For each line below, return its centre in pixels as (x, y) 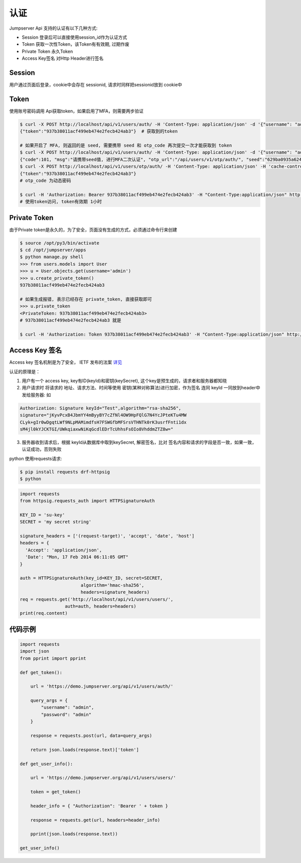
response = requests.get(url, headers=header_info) (95, 820)
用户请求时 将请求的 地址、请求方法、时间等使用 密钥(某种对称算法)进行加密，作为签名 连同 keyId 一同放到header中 (141, 388)
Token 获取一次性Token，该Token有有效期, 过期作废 (76, 44)
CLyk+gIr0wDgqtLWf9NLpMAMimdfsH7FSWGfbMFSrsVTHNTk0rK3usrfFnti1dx (103, 422)
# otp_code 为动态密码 (45, 181)
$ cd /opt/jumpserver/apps (53, 250)
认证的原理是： (25, 371)
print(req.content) (44, 613)
